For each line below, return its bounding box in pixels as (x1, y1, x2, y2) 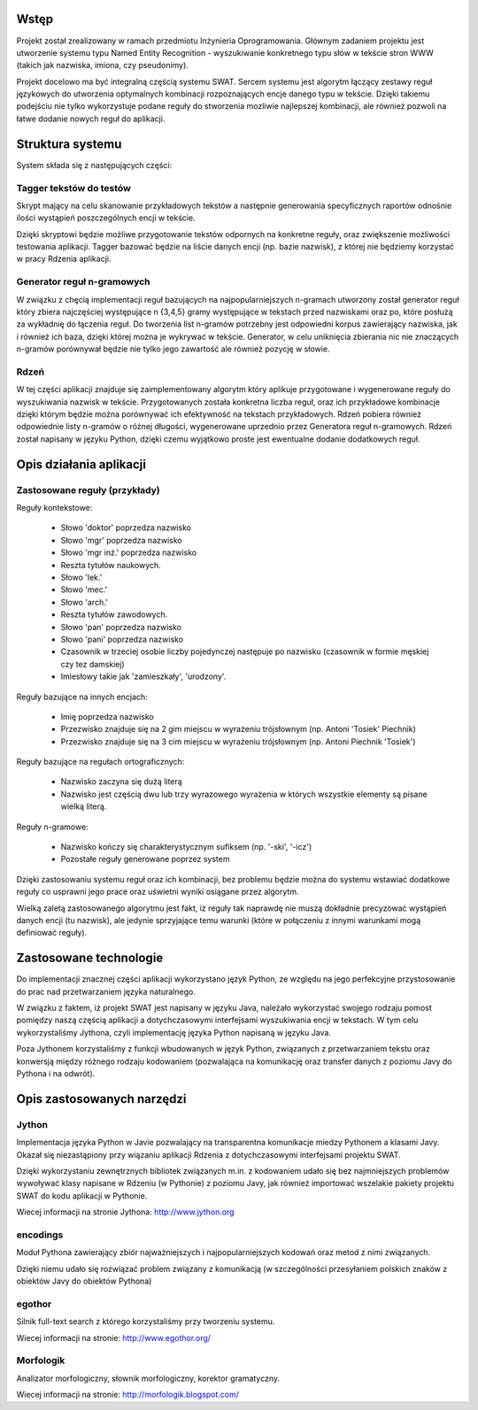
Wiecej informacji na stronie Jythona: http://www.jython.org (16, 1206, 235, 1217)
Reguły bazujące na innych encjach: (16, 691, 148, 702)
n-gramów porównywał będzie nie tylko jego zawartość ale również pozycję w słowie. (16, 343, 330, 354)
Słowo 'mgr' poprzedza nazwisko (60, 535, 182, 545)
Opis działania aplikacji (16, 457, 146, 472)
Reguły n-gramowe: (16, 821, 89, 832)
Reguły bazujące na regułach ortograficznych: (16, 757, 185, 767)
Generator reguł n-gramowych (16, 275, 150, 288)
